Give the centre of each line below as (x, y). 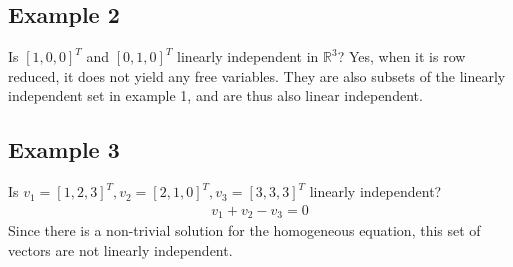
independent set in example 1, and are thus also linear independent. (215, 95)
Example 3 (64, 149)
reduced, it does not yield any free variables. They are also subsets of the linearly (257, 75)
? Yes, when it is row (401, 56)
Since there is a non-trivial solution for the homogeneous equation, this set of (244, 230)
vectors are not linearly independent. (120, 249)
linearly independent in (248, 56)
